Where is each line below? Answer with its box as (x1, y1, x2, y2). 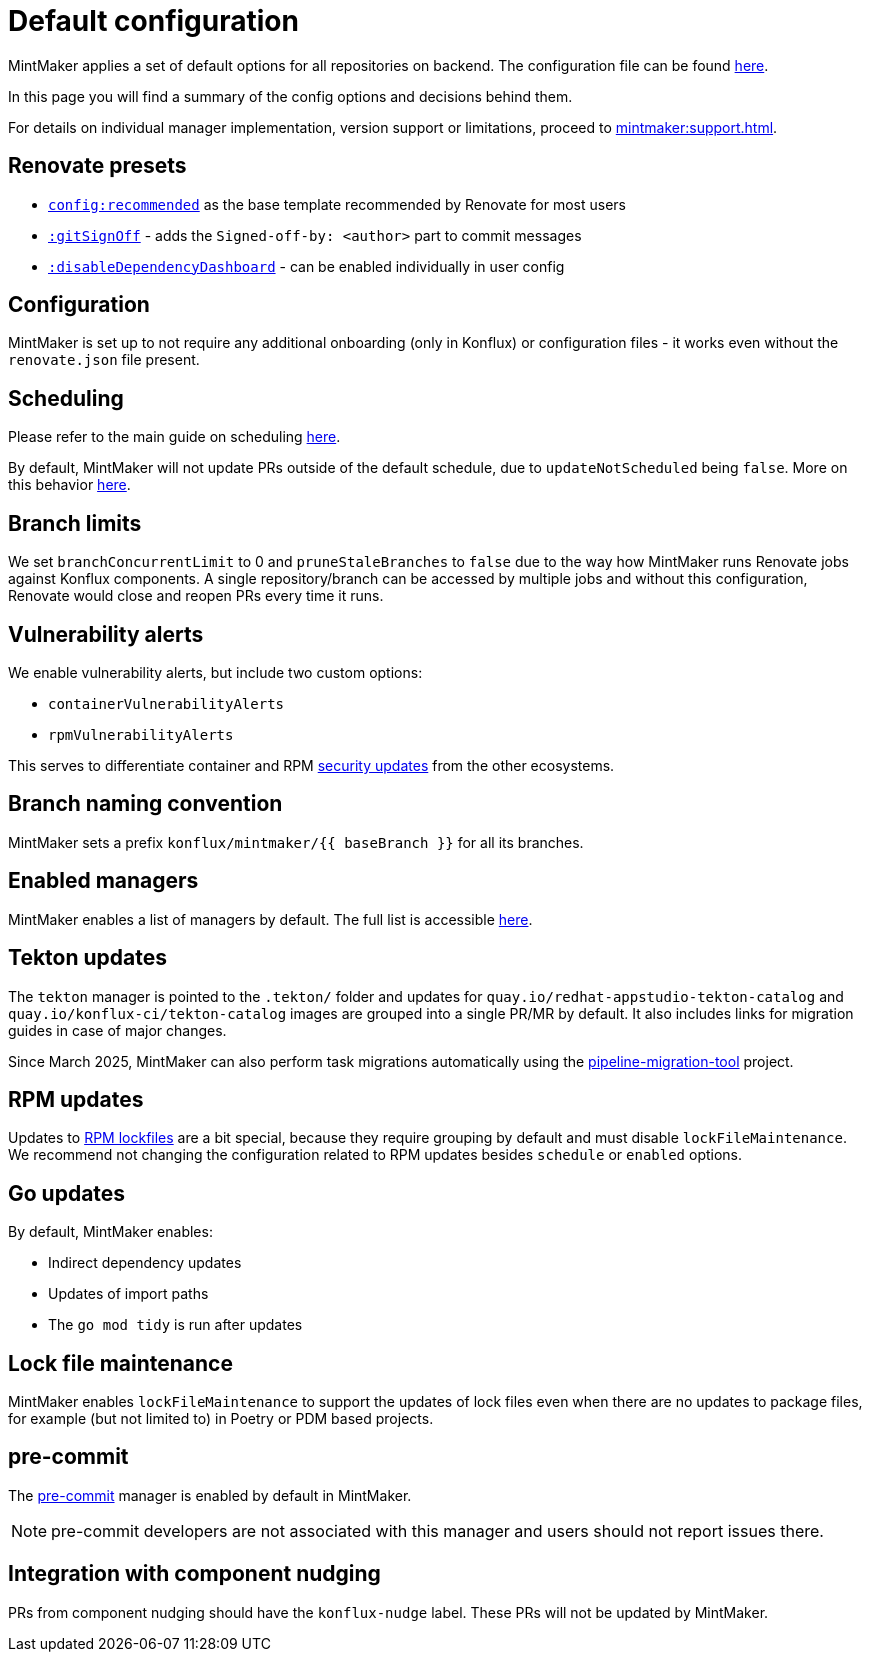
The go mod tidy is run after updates (48, 1316, 303, 1334)
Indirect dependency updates (48, 1254, 242, 1272)
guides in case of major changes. (8, 1021, 227, 1039)
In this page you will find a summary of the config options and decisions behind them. (8, 87, 573, 105)
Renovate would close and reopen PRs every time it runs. (8, 587, 384, 605)
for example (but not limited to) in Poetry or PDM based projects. (8, 1410, 434, 1428)
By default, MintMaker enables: (8, 1223, 213, 1241)
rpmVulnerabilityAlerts (48, 726, 234, 743)
